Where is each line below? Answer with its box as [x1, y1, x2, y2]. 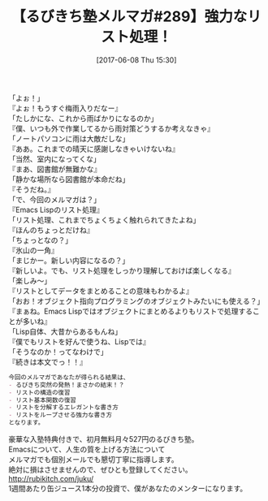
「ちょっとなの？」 [8, 235, 73, 244]
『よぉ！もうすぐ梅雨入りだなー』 [8, 103, 123, 113]
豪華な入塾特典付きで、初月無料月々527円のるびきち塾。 [8, 434, 199, 444]
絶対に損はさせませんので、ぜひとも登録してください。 [8, 464, 192, 475]
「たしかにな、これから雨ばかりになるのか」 [8, 113, 158, 123]
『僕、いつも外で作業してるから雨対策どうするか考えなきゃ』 [8, 123, 215, 133]
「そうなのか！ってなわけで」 [8, 347, 108, 356]
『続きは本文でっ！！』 [8, 356, 87, 366]
